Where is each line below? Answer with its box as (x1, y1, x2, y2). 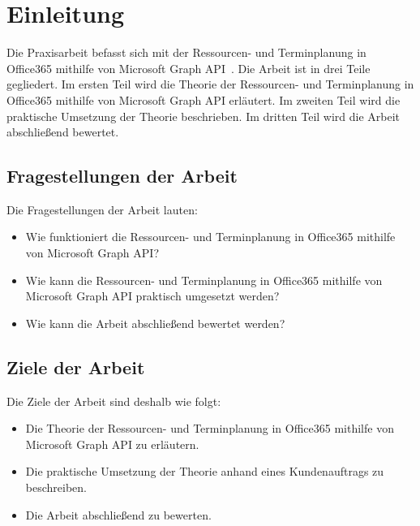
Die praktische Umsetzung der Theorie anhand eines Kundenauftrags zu (25, 463, 384, 480)
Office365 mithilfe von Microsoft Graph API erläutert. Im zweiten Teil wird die (6, 91, 401, 108)
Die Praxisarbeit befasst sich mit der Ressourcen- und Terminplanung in (6, 44, 366, 61)
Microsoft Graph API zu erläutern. (25, 435, 199, 452)
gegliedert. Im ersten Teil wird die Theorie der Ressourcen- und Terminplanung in (6, 75, 414, 93)
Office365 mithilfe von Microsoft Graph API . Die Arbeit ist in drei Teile (6, 59, 371, 76)
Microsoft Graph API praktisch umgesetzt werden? (25, 287, 280, 304)
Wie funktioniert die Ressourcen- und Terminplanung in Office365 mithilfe (25, 228, 396, 245)
